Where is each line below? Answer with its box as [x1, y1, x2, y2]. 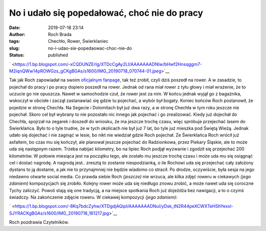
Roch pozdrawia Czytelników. [9, 219, 69, 225]
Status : [9, 52, 25, 58]
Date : [9, 25, 21, 31]
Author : [9, 31, 26, 37]
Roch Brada [48, 31, 72, 37]
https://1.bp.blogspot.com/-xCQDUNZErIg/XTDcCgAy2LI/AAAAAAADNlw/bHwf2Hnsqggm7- [14, 61, 202, 67]
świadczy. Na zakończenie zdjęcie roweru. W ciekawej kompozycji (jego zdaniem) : [9, 194, 177, 200]
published [48, 52, 68, 58]
